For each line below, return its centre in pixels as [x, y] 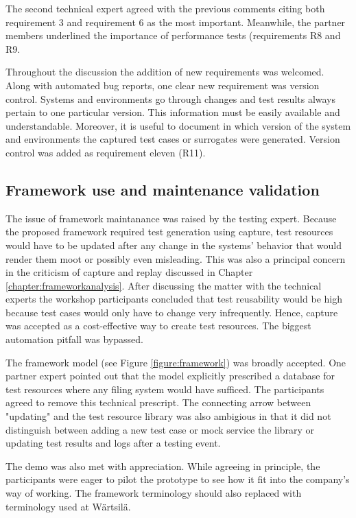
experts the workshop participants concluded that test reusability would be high [174, 299]
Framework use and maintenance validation [163, 189]
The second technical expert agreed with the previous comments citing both [165, 8]
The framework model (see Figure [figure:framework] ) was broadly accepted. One [176, 362]
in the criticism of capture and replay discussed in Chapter [129, 272]
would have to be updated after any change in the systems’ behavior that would [174, 245]
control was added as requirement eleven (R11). [106, 152]
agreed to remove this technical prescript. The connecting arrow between [158, 402]
